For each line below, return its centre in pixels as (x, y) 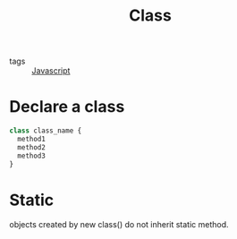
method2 (32, 147)
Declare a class (67, 107)
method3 (32, 156)
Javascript (51, 71)
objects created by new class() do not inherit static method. (119, 225)
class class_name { (46, 131)
